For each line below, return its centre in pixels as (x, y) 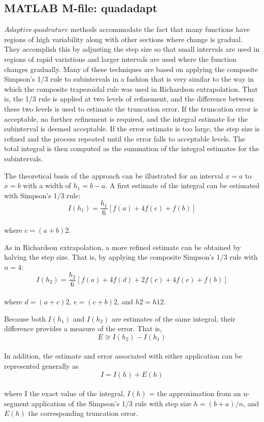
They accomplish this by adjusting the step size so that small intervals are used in (132, 49)
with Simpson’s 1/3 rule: (42, 195)
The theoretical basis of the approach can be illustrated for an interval (114, 175)
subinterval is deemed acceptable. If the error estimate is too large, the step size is (132, 129)
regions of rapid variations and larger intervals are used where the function (120, 59)
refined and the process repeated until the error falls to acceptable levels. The (125, 138)
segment (17, 403)
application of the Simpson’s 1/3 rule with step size (112, 403)
